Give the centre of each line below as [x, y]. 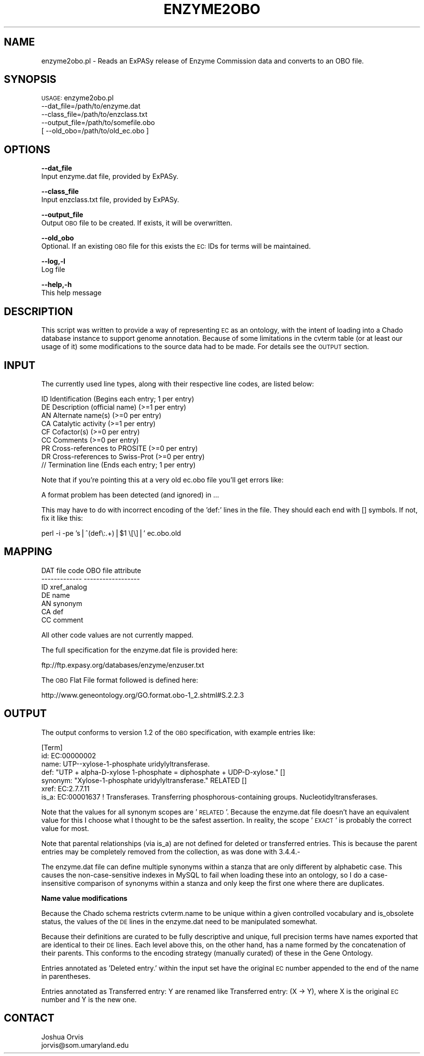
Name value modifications [84, 898]
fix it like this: [62, 518]
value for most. [65, 828]
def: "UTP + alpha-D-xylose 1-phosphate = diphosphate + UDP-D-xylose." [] [163, 772]
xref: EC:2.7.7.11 [65, 788]
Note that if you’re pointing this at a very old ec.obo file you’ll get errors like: [162, 480]
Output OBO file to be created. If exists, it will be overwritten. [137, 223]
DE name [56, 595]
